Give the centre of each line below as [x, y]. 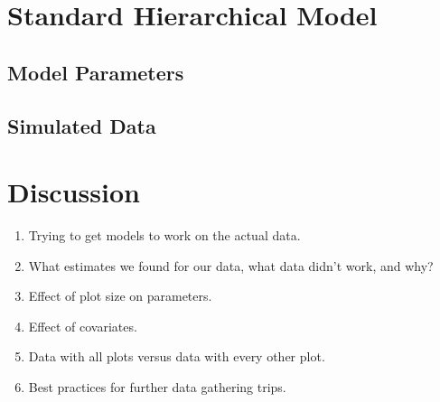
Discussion [74, 192]
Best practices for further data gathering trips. [157, 387]
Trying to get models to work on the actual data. [164, 235]
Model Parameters [96, 72]
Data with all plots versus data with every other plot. [177, 356]
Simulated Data [82, 125]
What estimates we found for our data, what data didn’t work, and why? [231, 265]
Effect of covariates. [83, 326]
